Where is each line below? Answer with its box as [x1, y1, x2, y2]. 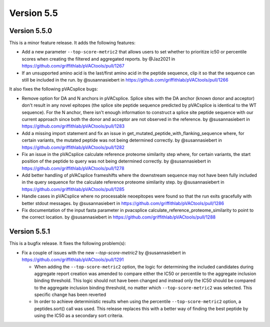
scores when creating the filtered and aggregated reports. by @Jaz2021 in [21, 55, 175, 62]
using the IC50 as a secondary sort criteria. [34, 312, 123, 318]
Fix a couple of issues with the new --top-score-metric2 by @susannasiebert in [21, 249, 186, 255]
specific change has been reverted [34, 291, 106, 297]
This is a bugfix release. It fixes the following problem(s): [9, 240, 126, 246]
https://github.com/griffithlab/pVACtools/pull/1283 [21, 123, 125, 129]
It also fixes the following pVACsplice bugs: [9, 86, 98, 92]
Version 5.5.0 [9, 26, 52, 35]
